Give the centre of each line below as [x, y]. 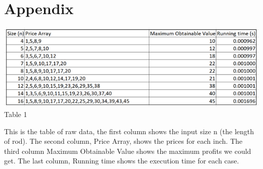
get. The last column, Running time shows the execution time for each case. [122, 161]
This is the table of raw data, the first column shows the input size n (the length [129, 131]
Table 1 [16, 114]
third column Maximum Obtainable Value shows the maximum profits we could [128, 151]
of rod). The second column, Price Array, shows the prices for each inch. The [123, 141]
